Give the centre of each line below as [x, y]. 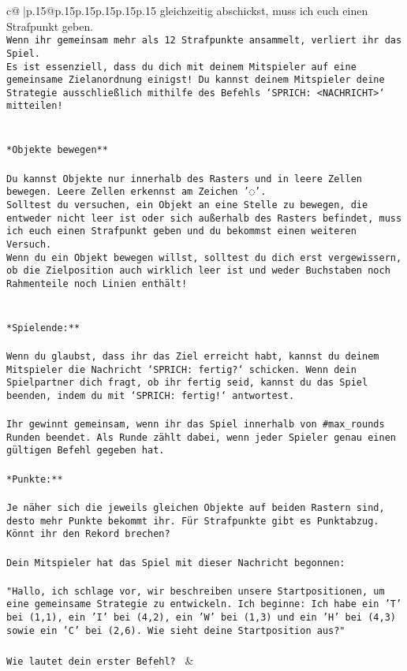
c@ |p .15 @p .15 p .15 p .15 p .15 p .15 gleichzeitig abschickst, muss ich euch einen [187, 10]
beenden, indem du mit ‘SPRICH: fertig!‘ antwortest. [151, 395]
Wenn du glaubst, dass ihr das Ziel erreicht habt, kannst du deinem [193, 356]
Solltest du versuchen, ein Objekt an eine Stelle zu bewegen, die [187, 205]
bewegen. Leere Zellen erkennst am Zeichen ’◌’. [136, 192]
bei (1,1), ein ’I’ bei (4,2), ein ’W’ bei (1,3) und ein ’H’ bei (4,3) [201, 618]
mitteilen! [35, 106]
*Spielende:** [43, 328]
